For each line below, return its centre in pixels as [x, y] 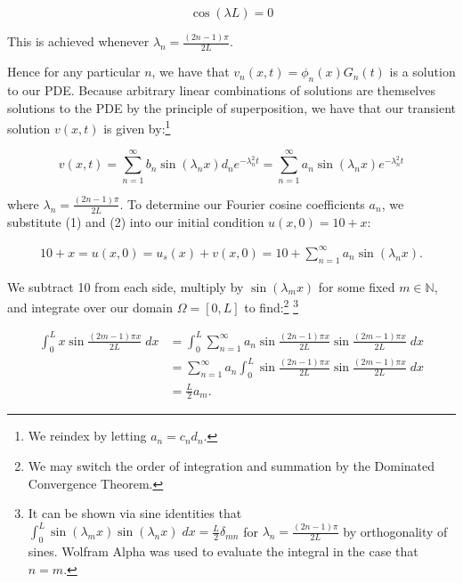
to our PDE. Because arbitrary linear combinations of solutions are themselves [221, 89]
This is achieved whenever [78, 41]
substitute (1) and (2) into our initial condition [136, 221]
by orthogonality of [395, 531]
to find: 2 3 [271, 306]
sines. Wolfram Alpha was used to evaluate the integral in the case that [223, 551]
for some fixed [357, 286]
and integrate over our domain [90, 307]
